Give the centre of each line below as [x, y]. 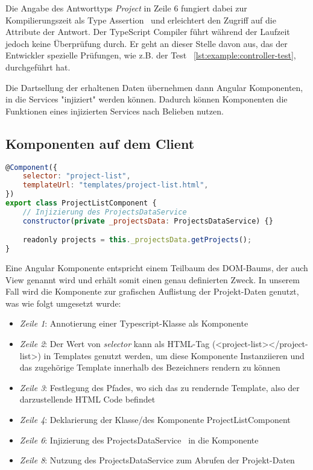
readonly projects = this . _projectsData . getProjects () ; [137, 240]
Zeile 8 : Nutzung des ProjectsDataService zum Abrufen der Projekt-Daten [157, 460]
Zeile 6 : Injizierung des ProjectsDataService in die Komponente [139, 440]
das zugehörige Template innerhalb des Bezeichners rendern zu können [150, 367]
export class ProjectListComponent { [81, 203]
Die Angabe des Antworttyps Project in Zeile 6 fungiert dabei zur [126, 8]
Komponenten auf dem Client [100, 143]
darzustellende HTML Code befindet [87, 399]
